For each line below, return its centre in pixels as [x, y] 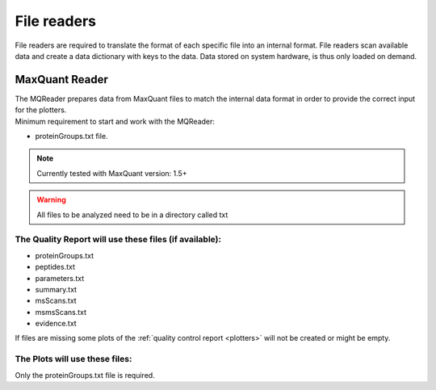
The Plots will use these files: [73, 359]
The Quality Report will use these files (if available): [118, 240]
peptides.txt [55, 267]
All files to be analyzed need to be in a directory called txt [132, 215]
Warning [51, 200]
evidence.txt [56, 324]
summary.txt [56, 289]
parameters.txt [60, 278]
